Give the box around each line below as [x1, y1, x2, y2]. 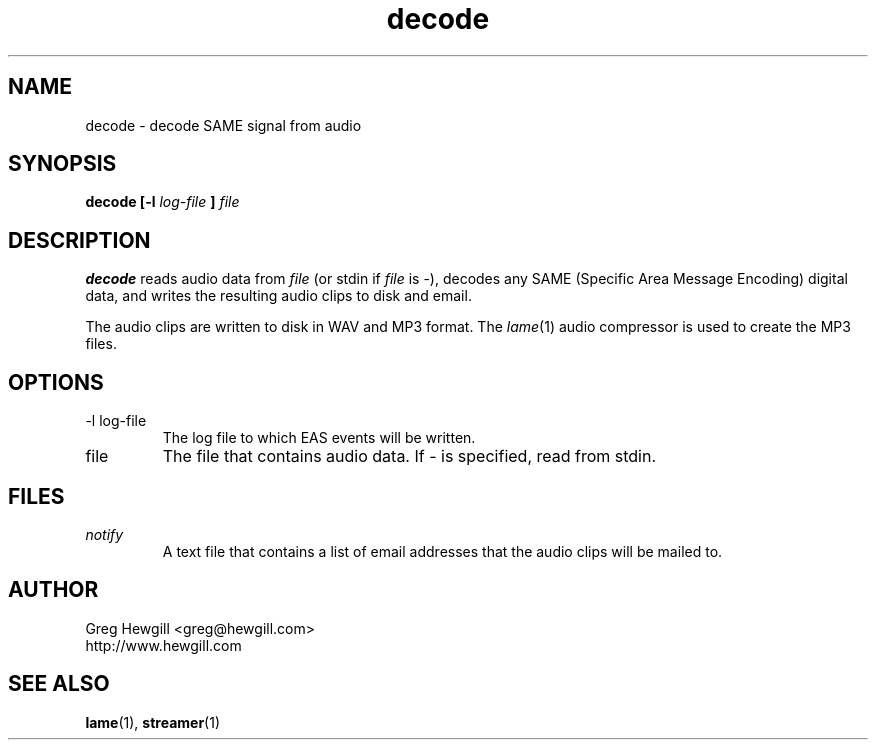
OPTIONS [8, 369, 104, 395]
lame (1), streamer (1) [85, 713, 220, 731]
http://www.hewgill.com [85, 636, 242, 654]
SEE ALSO [8, 671, 110, 697]
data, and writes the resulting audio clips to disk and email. [85, 287, 472, 305]
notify [85, 525, 124, 543]
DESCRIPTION [8, 227, 151, 253]
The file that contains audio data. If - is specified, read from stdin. [162, 446, 657, 467]
